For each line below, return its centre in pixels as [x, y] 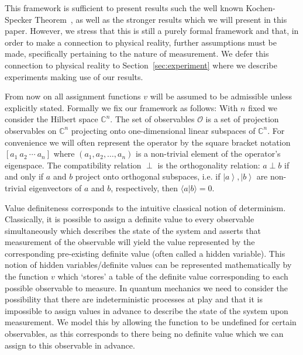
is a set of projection [242, 119]
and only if [24, 176]
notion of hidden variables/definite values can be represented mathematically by [148, 265]
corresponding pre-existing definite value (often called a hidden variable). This [145, 253]
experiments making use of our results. [74, 76]
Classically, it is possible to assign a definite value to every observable [130, 219]
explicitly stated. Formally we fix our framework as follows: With [121, 107]
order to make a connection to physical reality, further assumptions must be [141, 42]
